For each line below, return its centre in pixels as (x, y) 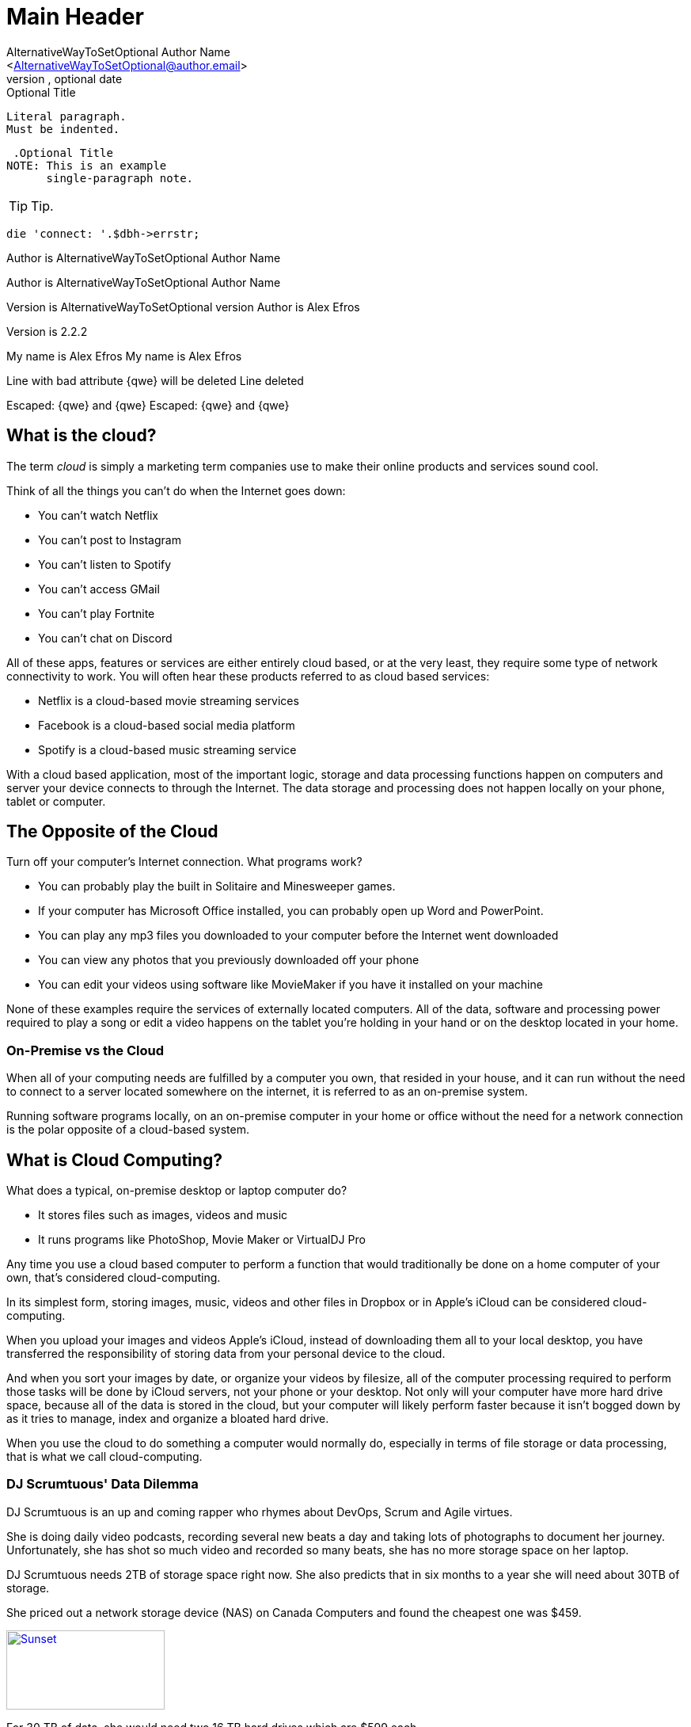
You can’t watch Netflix (98, 515)
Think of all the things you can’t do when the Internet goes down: (176, 490)
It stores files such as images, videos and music (163, 1215)
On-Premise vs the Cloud (85, 1050)
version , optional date (65, 78)
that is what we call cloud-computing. (104, 1457)
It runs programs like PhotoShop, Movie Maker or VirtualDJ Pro (202, 1240)
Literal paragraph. (66, 116)
